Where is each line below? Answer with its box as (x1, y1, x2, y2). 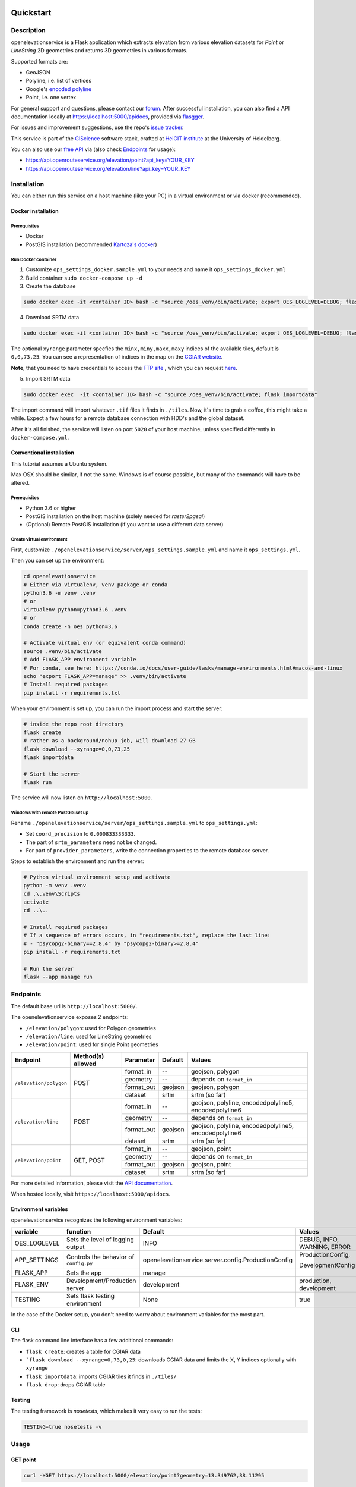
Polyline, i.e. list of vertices (26, 77, 92, 84)
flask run (23, 779, 52, 786)
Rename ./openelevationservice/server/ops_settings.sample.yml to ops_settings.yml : (11, 819, 258, 826)
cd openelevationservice (23, 573, 96, 580)
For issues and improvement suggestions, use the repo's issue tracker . (11, 124, 184, 131)
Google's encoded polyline (26, 85, 92, 92)
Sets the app (66, 1269, 102, 1277)
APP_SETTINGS (14, 1256, 59, 1264)
